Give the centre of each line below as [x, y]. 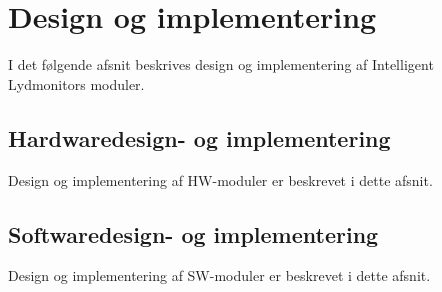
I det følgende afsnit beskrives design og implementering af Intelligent [221, 64]
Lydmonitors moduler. [76, 83]
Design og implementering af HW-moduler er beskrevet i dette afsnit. [220, 179]
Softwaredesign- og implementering [193, 233]
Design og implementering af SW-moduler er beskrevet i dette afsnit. [219, 275]
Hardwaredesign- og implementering [199, 137]
